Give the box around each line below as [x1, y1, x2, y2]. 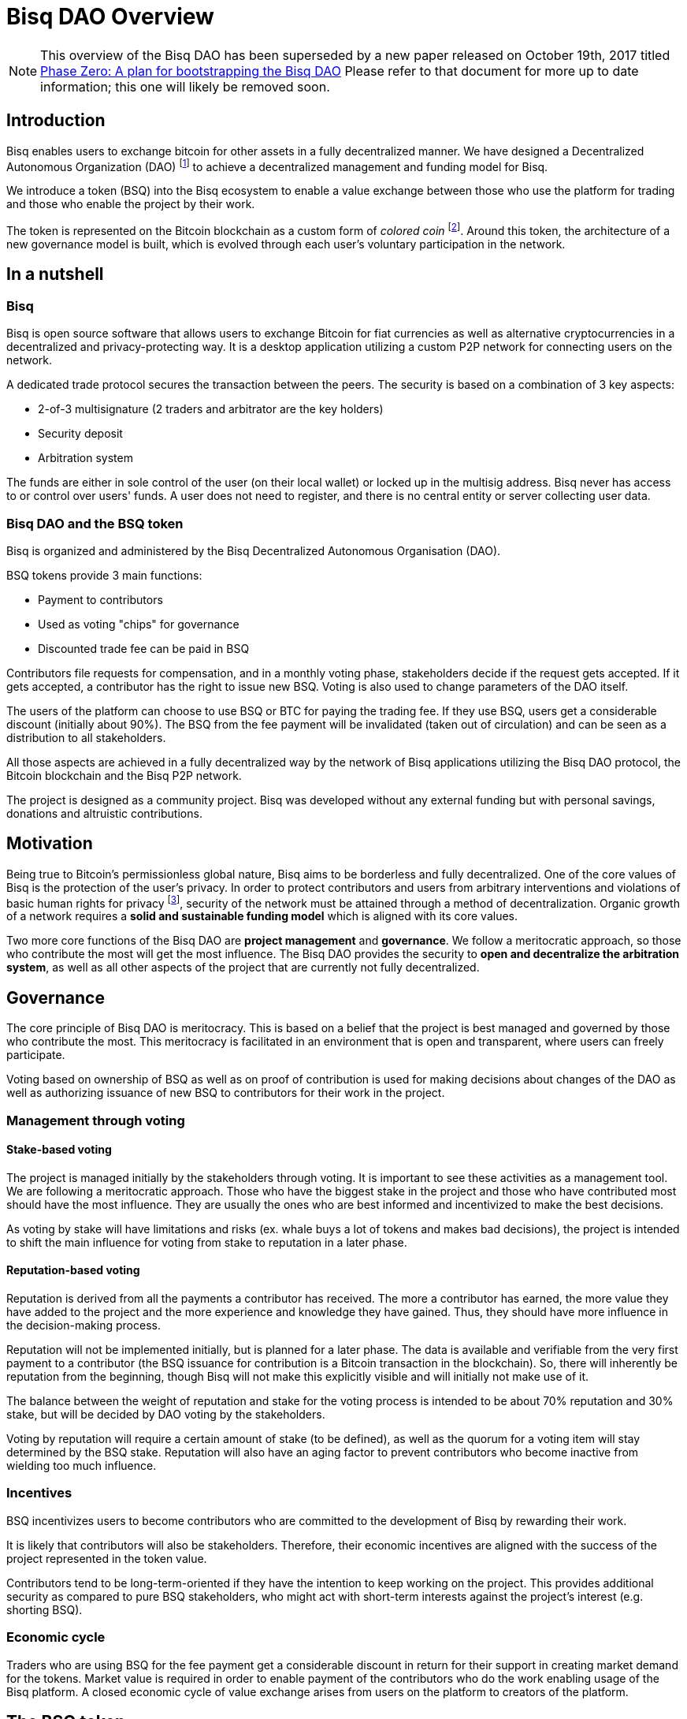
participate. [6, 1048, 65, 1062]
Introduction [6, 110, 106, 131]
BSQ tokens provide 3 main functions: [6, 568, 202, 582]
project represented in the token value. [6, 1551, 207, 1565]
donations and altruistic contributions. [6, 806, 202, 820]
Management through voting [6, 1112, 185, 1128]
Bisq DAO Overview [6, 3, 214, 30]
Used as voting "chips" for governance [38, 617, 240, 631]
